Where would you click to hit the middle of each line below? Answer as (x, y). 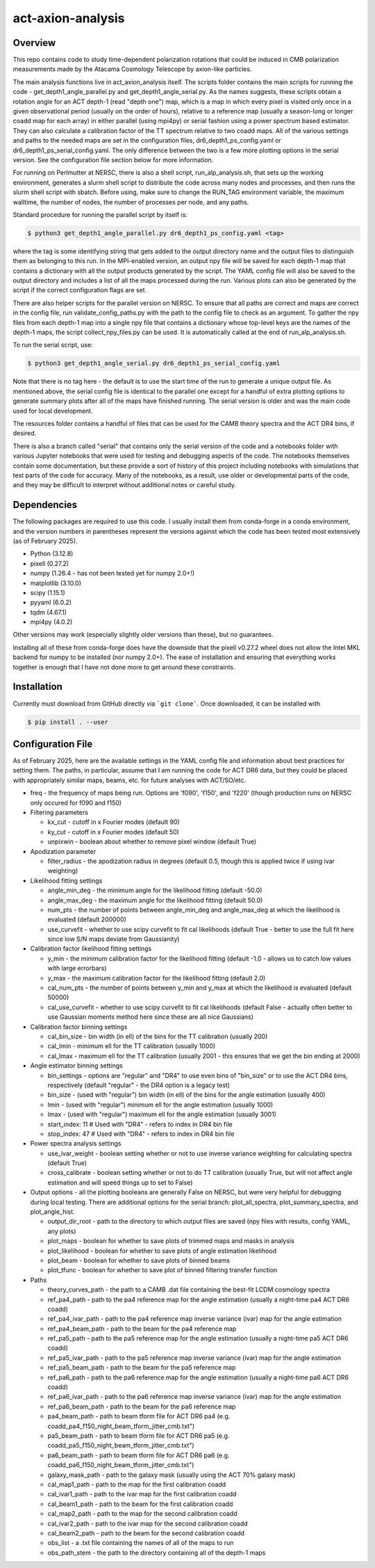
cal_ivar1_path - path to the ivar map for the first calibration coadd (142, 1494)
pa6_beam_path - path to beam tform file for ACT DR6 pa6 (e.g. (139, 1455)
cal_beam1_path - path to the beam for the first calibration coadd (140, 1504)
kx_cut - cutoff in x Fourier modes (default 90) (114, 822)
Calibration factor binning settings (79, 1027)
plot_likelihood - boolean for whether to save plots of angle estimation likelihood (162, 1251)
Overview (34, 43)
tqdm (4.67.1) (49, 612)
